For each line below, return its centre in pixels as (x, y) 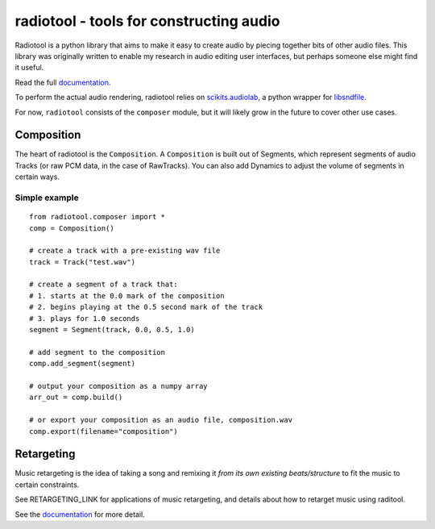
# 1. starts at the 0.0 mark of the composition (127, 296)
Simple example (47, 198)
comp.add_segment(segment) (83, 364)
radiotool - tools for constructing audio (147, 21)
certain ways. (37, 177)
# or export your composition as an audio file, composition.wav (161, 420)
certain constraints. (47, 485)
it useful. (29, 68)
